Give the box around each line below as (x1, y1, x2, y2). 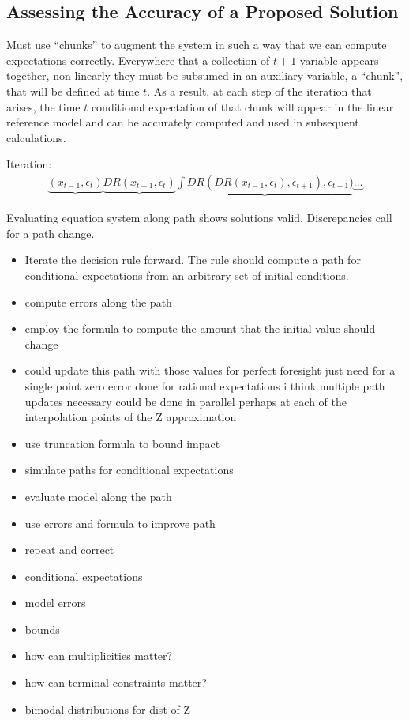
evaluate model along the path (24, 488, 172, 504)
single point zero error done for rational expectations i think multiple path (24, 377, 385, 394)
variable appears (299, 51, 379, 68)
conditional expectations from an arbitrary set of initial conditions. (24, 266, 349, 283)
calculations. (6, 129, 66, 145)
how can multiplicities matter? (24, 647, 173, 664)
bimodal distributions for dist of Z (24, 700, 190, 717)
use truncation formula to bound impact (24, 435, 220, 451)
